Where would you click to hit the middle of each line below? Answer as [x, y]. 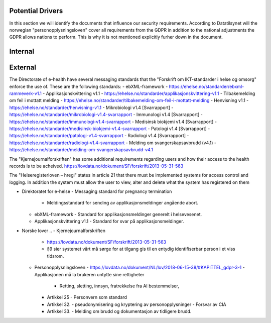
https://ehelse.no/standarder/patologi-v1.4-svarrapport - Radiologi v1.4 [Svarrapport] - [99, 136]
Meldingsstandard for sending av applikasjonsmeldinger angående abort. [122, 203]
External [23, 68]
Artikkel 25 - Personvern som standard [87, 297]
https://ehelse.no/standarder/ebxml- [207, 86]
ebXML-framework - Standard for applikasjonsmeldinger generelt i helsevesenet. [118, 214]
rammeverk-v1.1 [26, 93]
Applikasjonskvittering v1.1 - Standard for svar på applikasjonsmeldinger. [109, 222]
